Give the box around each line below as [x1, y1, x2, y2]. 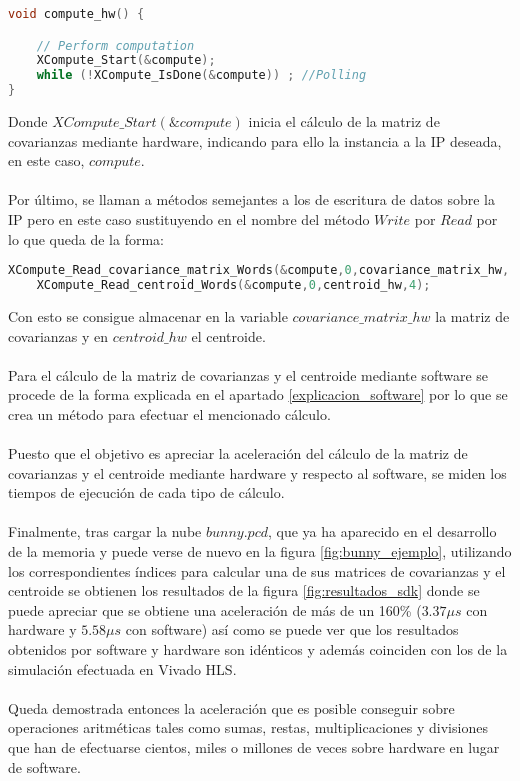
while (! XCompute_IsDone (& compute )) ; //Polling [36, 68, 367, 83]
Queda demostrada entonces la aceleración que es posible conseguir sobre [8, 697, 455, 718]
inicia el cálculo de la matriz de [248, 111, 440, 132]
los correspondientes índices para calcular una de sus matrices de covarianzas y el [8, 560, 506, 581]
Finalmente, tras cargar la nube [8, 521, 202, 542]
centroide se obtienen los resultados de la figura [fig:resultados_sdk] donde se [8, 580, 480, 601]
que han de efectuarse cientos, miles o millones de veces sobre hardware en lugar [8, 737, 500, 757]
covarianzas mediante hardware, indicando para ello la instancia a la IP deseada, [8, 130, 502, 151]
